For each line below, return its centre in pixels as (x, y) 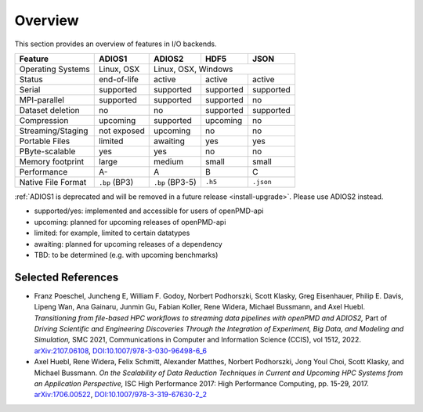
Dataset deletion (49, 110)
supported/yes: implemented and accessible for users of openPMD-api (149, 211)
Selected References (67, 277)
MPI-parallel (42, 99)
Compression (44, 120)
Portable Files (45, 141)
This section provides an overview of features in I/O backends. (116, 44)
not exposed (122, 131)
